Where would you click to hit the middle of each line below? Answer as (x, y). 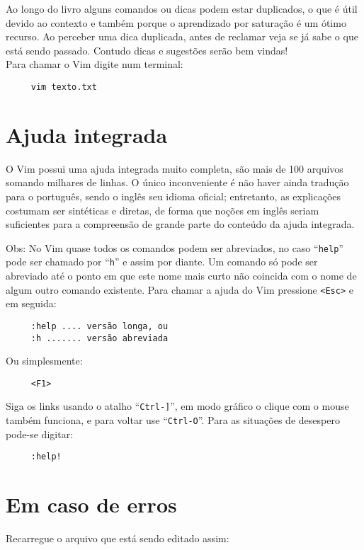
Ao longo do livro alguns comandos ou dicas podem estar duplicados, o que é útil (182, 8)
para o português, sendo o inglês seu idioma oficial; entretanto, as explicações (174, 196)
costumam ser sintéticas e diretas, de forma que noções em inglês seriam (163, 210)
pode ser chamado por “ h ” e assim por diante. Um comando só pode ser (162, 262)
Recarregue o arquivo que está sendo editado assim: (118, 538)
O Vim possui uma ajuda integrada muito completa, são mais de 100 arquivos (175, 168)
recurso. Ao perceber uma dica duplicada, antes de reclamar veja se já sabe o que (182, 36)
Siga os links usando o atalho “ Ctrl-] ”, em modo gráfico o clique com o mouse (177, 406)
